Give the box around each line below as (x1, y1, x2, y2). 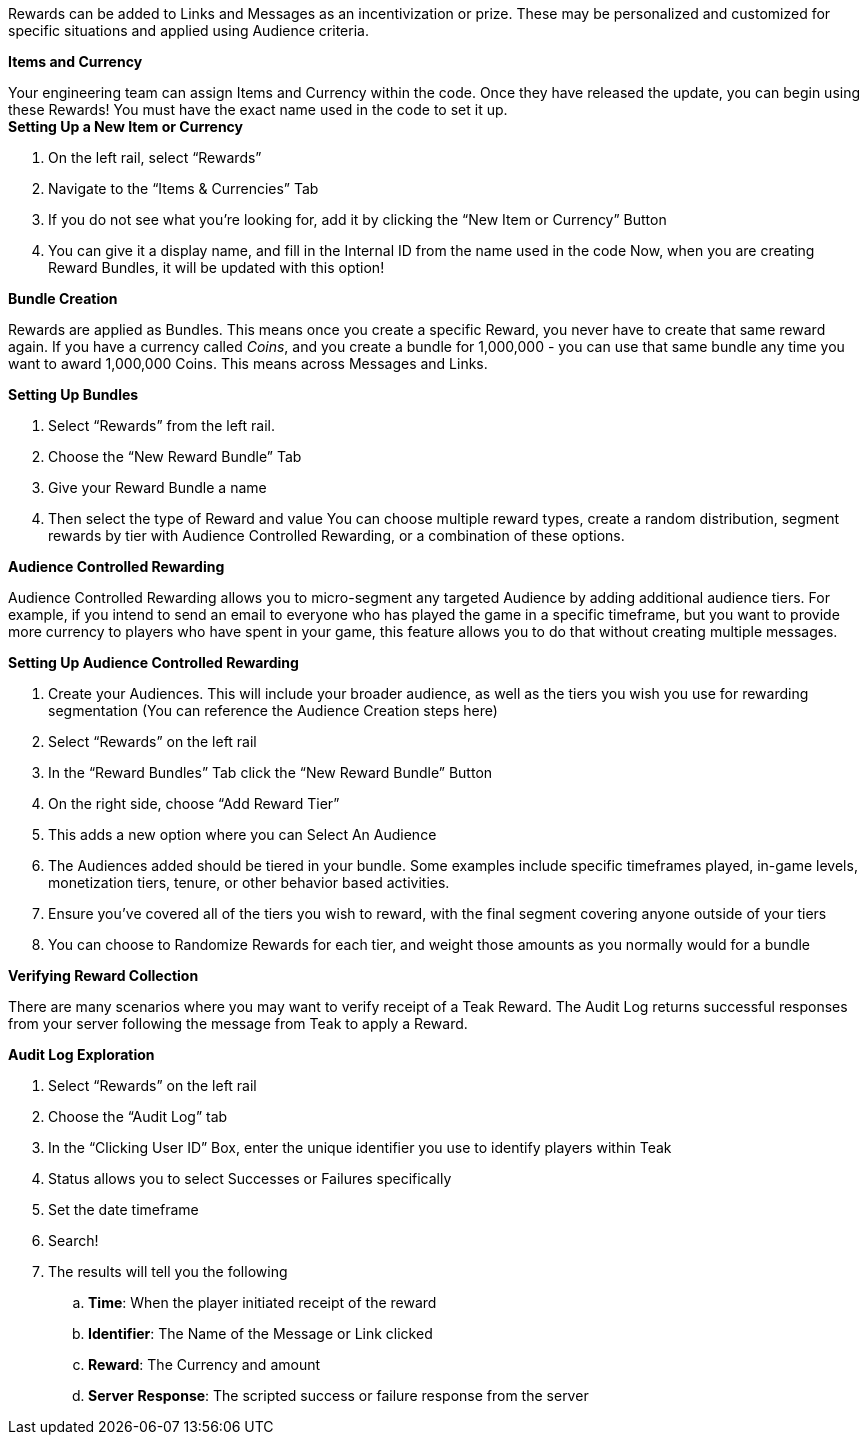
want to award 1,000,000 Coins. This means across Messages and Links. (8, 355, 488, 372)
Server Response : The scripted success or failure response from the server (88, 1387, 589, 1404)
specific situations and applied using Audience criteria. (8, 22, 369, 39)
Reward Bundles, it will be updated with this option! (48, 259, 385, 276)
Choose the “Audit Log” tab (48, 1108, 228, 1125)
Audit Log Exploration (8, 1046, 155, 1063)
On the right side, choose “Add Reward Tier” (48, 795, 340, 812)
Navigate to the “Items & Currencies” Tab (48, 180, 319, 197)
